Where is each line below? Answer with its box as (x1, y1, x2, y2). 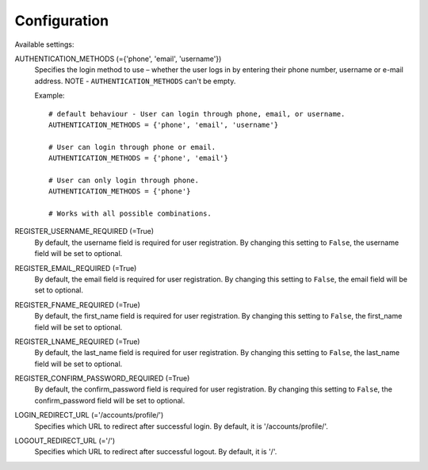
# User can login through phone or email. (48, 143, 216, 151)
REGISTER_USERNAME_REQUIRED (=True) (14, 227, 155, 236)
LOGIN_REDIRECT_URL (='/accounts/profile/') (14, 411, 164, 420)
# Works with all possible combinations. (48, 209, 212, 218)
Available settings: (14, 40, 75, 49)
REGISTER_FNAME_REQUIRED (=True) (14, 300, 140, 309)
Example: (34, 91, 65, 101)
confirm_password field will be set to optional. (34, 395, 185, 405)
